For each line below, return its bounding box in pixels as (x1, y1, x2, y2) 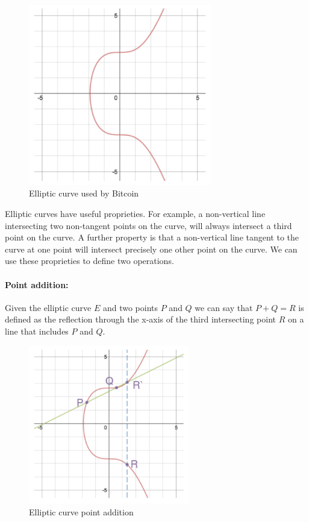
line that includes (5, 324, 69, 337)
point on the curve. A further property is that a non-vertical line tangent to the (5, 231, 299, 244)
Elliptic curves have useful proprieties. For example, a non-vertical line (5, 207, 266, 219)
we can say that (195, 301, 253, 313)
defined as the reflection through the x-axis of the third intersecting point (5, 313, 276, 325)
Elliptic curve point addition (29, 505, 134, 518)
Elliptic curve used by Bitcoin (29, 187, 139, 200)
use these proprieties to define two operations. (5, 254, 174, 267)
